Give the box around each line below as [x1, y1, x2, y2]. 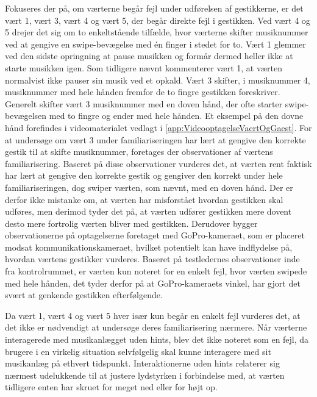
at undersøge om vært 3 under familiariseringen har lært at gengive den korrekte [5, 133, 306, 146]
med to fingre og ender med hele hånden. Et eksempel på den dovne [49, 109, 304, 122]
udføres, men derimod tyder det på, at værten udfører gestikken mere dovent [5, 205, 292, 218]
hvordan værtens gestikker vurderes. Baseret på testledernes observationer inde [5, 252, 300, 265]
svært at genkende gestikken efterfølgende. [5, 288, 163, 301]
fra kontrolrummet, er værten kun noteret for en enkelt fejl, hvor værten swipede [5, 265, 307, 277]
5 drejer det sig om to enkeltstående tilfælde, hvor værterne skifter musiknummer [5, 26, 308, 38]
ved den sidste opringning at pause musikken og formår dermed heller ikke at [5, 49, 293, 62]
